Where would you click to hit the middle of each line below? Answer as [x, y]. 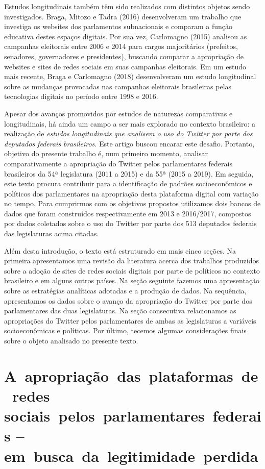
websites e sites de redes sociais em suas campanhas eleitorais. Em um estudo [125, 66]
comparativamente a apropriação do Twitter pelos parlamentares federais [118, 163]
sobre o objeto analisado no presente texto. [71, 340]
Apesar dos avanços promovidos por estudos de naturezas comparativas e [118, 113]
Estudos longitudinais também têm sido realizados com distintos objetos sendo [127, 6]
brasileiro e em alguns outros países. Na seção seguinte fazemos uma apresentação [132, 280]
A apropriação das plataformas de [131, 375]
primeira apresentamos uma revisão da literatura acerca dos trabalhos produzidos [131, 261]
